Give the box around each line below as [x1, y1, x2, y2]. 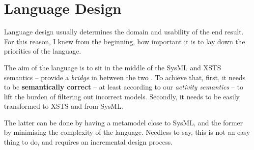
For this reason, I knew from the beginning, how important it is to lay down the [4, 36, 245, 46]
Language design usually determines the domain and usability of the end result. [4, 27, 244, 37]
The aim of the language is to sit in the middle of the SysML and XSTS [4, 62, 221, 72]
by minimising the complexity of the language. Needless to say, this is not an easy [4, 127, 251, 137]
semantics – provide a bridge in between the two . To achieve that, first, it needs [4, 72, 246, 82]
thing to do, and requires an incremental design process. [4, 137, 173, 147]
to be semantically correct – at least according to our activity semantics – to [4, 82, 243, 92]
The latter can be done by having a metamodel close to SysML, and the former [4, 117, 243, 127]
